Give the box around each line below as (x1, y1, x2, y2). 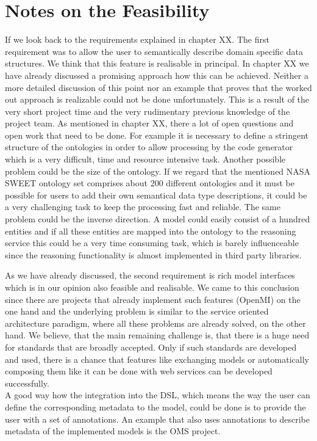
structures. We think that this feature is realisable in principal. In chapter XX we (5, 57, 309, 70)
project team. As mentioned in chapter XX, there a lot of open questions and (5, 117, 294, 129)
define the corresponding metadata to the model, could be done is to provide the (5, 400, 306, 413)
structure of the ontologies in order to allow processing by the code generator (5, 140, 293, 153)
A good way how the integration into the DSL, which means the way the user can (5, 388, 310, 401)
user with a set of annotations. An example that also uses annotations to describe (5, 412, 310, 425)
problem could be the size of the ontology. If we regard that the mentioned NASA (5, 164, 311, 177)
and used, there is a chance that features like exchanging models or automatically (5, 352, 309, 365)
